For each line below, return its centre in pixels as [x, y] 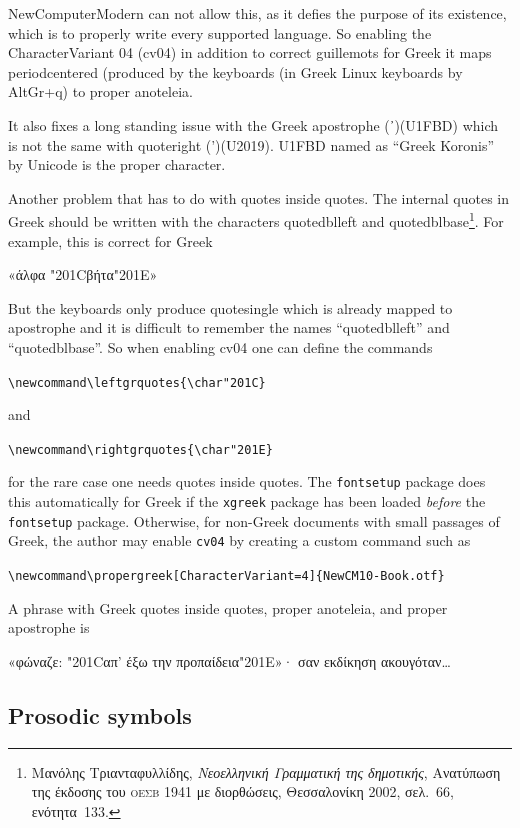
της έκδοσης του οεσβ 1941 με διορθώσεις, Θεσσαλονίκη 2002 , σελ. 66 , [243, 791]
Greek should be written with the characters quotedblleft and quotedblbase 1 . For [256, 219]
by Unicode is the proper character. [117, 164]
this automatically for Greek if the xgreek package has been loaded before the [247, 501]
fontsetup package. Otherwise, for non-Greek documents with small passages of [254, 520]
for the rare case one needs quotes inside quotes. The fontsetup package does [247, 481]
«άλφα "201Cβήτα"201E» [83, 274]
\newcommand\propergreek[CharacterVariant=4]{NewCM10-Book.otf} [226, 576]
